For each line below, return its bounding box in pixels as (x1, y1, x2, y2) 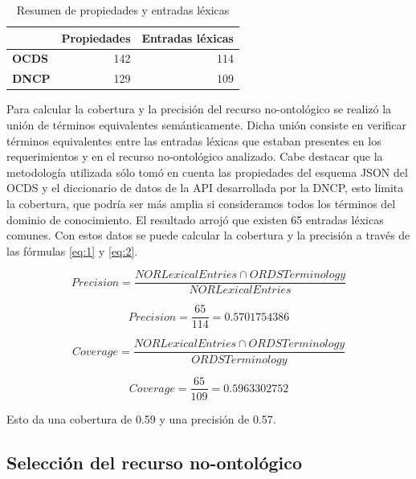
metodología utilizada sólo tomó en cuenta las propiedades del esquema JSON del (6, 163, 408, 180)
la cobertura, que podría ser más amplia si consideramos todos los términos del (6, 194, 396, 211)
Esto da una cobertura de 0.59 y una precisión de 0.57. (6, 410, 276, 427)
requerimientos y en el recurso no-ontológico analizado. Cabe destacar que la (6, 148, 383, 165)
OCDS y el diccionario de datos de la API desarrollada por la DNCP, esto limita (6, 179, 404, 196)
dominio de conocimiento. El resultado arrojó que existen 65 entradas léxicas (6, 211, 384, 227)
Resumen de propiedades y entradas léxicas (16, 2, 230, 18)
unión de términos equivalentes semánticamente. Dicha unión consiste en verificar (6, 116, 407, 133)
